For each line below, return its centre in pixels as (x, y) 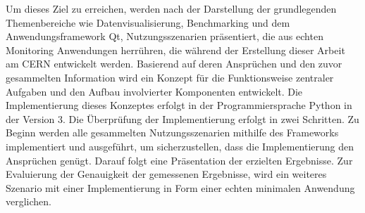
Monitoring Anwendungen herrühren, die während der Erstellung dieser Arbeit (175, 50)
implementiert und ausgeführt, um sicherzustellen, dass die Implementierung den (180, 146)
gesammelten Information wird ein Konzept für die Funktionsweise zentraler (170, 77)
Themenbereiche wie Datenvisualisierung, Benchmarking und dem (148, 22)
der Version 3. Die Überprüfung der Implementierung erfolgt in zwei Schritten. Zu (182, 118)
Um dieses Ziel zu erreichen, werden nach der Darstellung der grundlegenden (171, 8)
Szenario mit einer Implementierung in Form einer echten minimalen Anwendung (180, 187)
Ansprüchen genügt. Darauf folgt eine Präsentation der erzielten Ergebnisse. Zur (179, 160)
